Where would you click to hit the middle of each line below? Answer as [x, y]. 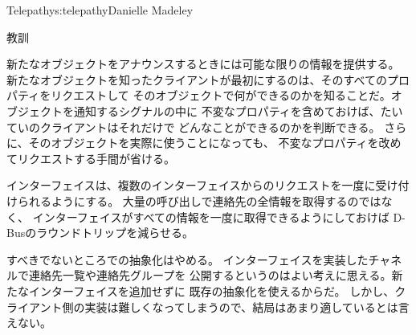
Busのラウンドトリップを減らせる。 [100, 233]
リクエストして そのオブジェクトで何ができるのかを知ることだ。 [221, 95]
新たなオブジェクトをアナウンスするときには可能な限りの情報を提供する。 [203, 64]
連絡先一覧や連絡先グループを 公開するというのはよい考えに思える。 [210, 275]
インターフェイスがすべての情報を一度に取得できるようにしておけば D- [219, 217]
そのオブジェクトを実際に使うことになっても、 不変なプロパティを [204, 143]
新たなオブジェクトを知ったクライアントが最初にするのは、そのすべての [197, 79]
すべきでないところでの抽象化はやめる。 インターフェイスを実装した [188, 259]
